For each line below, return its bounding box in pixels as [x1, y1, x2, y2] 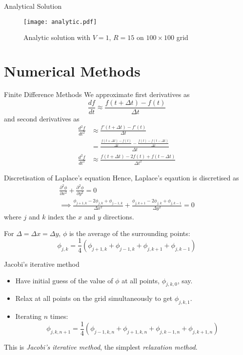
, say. [177, 275, 193, 285]
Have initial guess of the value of [15, 275, 113, 285]
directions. [103, 212, 134, 222]
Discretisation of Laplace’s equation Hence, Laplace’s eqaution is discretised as [4, 173, 239, 183]
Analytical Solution [4, 1, 62, 11]
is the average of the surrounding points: [69, 228, 190, 238]
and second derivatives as [4, 113, 80, 123]
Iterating [15, 311, 42, 321]
